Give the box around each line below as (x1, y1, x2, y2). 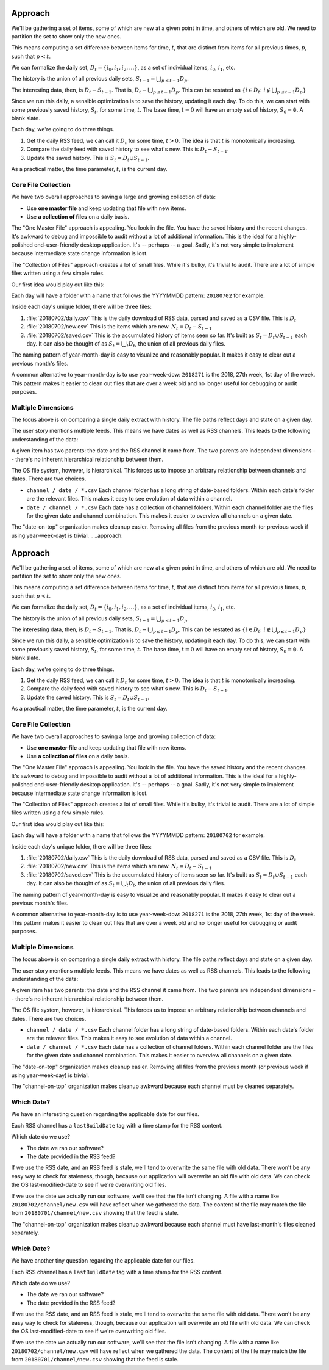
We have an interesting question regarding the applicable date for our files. (11, 1111, 199, 1118)
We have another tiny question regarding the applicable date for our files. (11, 1257, 195, 1264)
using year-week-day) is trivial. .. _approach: (11, 532, 123, 539)
